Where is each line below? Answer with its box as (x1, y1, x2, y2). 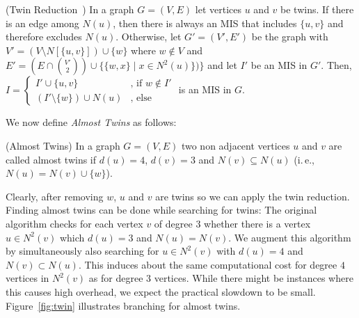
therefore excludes (6, 29, 82, 44)
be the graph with (251, 29, 328, 44)
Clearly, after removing (6, 189, 104, 203)
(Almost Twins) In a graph (6, 138, 120, 152)
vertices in (6, 271, 49, 285)
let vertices (195, 2, 242, 16)
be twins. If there (280, 2, 354, 16)
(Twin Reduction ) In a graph (6, 2, 134, 16)
